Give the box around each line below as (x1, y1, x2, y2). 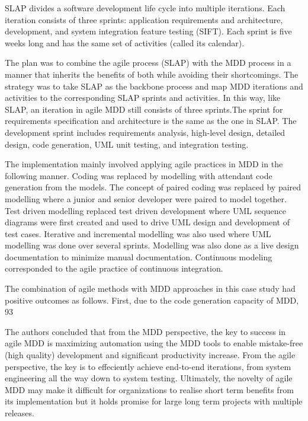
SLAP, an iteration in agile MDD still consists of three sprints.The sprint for (5, 103, 283, 115)
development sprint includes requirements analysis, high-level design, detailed (5, 126, 285, 138)
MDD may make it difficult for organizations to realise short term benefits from (5, 383, 294, 396)
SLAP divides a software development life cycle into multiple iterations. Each (5, 2, 285, 14)
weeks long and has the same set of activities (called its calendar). (5, 36, 245, 49)
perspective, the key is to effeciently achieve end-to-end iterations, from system (5, 360, 291, 372)
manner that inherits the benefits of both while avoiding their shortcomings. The (5, 68, 299, 80)
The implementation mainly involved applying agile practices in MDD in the (5, 158, 283, 170)
